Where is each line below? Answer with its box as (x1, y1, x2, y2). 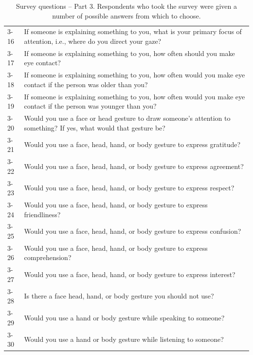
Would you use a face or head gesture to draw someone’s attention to (24, 113, 231, 123)
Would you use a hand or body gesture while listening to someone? (24, 334, 224, 344)
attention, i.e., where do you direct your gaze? (24, 36, 162, 46)
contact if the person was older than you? (24, 79, 148, 89)
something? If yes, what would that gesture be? (24, 122, 165, 132)
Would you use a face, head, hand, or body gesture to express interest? (24, 269, 235, 280)
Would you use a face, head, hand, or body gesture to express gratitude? (24, 139, 241, 149)
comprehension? (24, 252, 72, 262)
